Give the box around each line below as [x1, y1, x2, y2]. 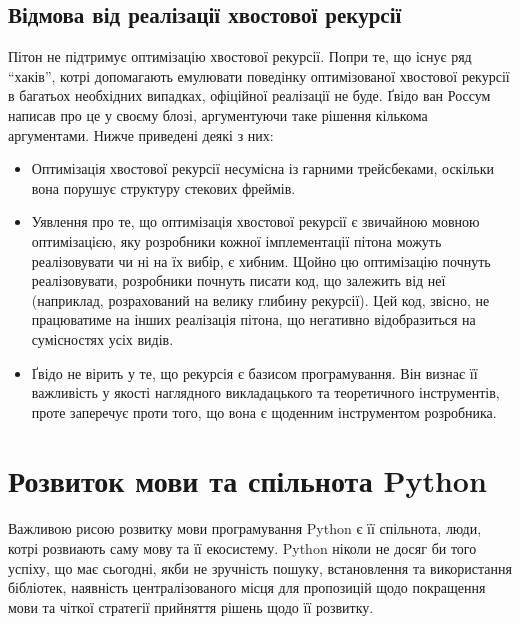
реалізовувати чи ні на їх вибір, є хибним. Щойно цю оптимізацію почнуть [31, 250, 491, 271]
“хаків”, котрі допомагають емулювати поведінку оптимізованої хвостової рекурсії [8, 65, 510, 86]
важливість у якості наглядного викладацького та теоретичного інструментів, [31, 382, 500, 403]
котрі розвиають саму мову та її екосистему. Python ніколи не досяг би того [8, 538, 477, 559]
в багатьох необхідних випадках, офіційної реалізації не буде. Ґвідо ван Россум [8, 85, 491, 106]
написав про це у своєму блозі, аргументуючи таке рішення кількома [8, 104, 428, 125]
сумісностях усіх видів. [31, 328, 174, 349]
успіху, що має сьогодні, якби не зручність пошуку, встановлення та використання [8, 557, 512, 578]
